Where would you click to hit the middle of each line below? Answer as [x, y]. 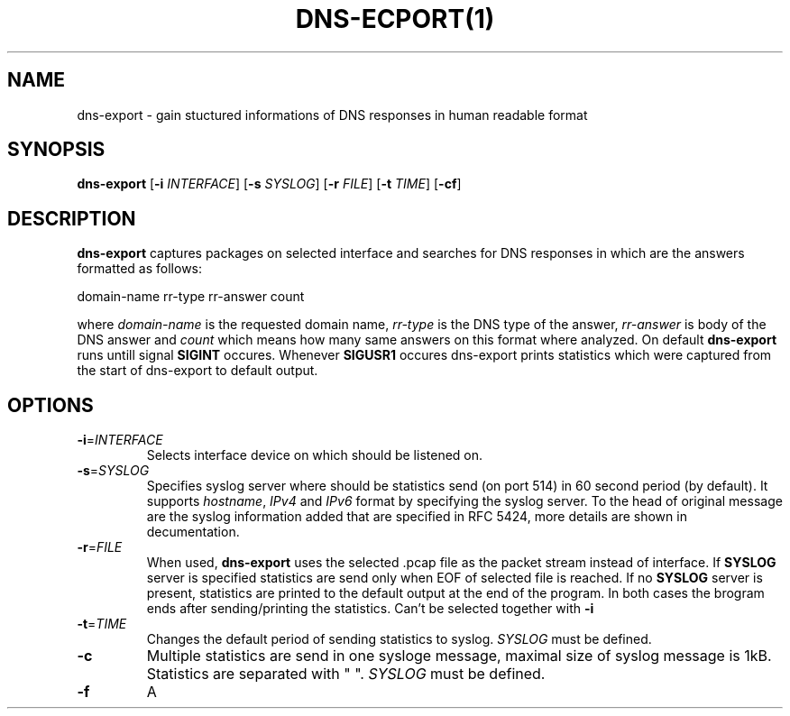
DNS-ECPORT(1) [395, 19]
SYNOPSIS [56, 150]
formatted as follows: [140, 269]
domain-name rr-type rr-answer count [191, 297]
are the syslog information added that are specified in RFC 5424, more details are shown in [417, 517]
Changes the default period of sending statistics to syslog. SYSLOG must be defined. [399, 639]
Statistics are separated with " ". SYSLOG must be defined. [346, 674]
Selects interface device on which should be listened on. [315, 455]
